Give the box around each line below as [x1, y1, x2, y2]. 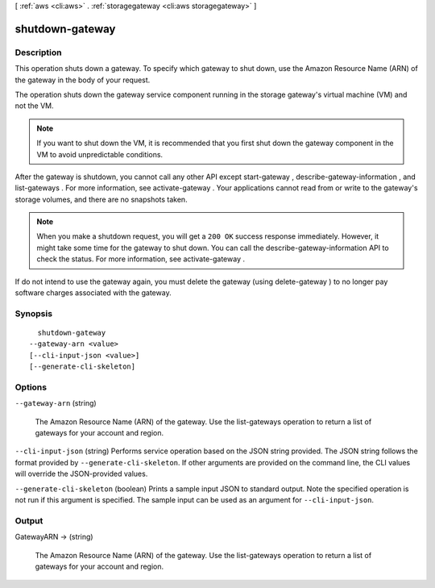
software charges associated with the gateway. [14, 288, 172, 298]
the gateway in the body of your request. [14, 75, 151, 85]
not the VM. [14, 101, 54, 111]
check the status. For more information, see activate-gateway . [36, 254, 246, 264]
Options [14, 382, 48, 393]
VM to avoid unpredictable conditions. [36, 149, 164, 159]
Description [14, 47, 62, 58]
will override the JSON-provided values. [14, 469, 148, 479]
